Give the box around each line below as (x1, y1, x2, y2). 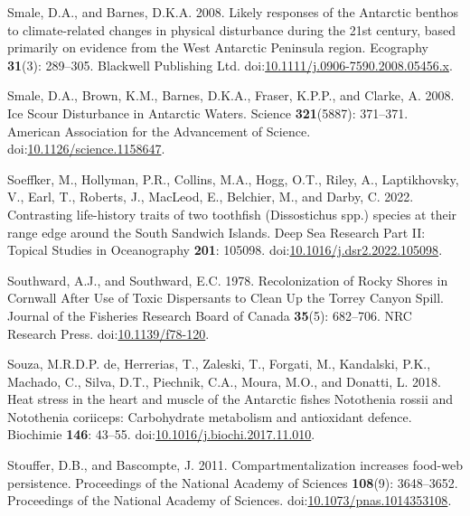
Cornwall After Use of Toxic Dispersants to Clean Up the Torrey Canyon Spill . (7, 288, 444, 307)
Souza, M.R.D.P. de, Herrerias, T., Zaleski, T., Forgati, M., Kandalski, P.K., (7, 354, 431, 373)
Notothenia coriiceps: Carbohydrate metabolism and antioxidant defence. (7, 407, 412, 426)
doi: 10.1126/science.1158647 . (7, 139, 165, 158)
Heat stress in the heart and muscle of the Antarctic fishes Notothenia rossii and (7, 389, 454, 408)
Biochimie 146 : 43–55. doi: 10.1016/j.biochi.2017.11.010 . (7, 425, 315, 444)
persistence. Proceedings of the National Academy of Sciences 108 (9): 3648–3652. (7, 473, 458, 492)
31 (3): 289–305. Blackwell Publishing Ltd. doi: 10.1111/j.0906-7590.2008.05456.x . (7, 55, 453, 74)
